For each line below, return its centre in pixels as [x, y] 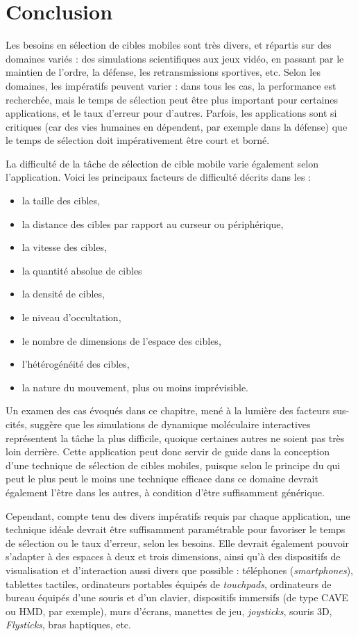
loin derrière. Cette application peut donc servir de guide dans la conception [168, 451]
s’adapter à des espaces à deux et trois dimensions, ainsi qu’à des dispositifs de [173, 556]
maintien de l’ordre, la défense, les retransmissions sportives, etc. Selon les [163, 72]
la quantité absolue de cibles [82, 270]
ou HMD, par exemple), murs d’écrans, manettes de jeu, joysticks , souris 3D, [169, 611]
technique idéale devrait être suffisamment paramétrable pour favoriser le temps [176, 529]
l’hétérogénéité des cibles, [76, 364]
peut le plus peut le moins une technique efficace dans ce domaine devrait [162, 479]
